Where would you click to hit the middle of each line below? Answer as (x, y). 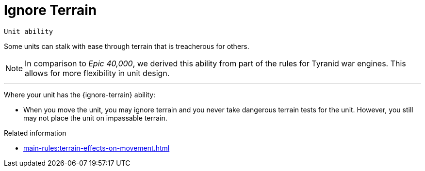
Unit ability (29, 31)
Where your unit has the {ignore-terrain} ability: (80, 94)
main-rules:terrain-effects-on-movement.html (97, 148)
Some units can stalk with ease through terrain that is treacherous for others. (127, 46)
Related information (35, 133)
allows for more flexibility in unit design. (97, 73)
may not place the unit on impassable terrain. (95, 118)
